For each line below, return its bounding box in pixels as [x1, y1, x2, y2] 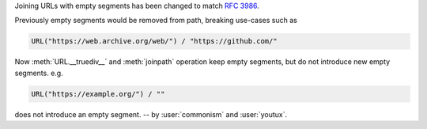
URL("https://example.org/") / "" [31, 89, 165, 98]
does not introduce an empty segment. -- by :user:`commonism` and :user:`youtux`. [14, 109, 288, 119]
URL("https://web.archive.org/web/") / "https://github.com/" [31, 36, 278, 46]
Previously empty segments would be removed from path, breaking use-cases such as [14, 16, 298, 25]
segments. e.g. [14, 68, 63, 78]
